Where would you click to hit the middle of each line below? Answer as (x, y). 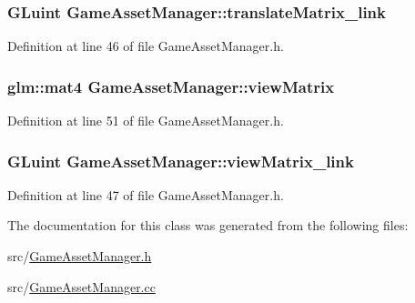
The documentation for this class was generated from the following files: (208, 225)
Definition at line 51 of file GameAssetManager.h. (146, 121)
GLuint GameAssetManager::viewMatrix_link (181, 161)
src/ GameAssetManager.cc (81, 286)
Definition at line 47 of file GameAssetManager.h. (146, 194)
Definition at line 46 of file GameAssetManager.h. (146, 46)
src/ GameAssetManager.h (80, 256)
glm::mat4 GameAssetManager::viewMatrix (171, 86)
